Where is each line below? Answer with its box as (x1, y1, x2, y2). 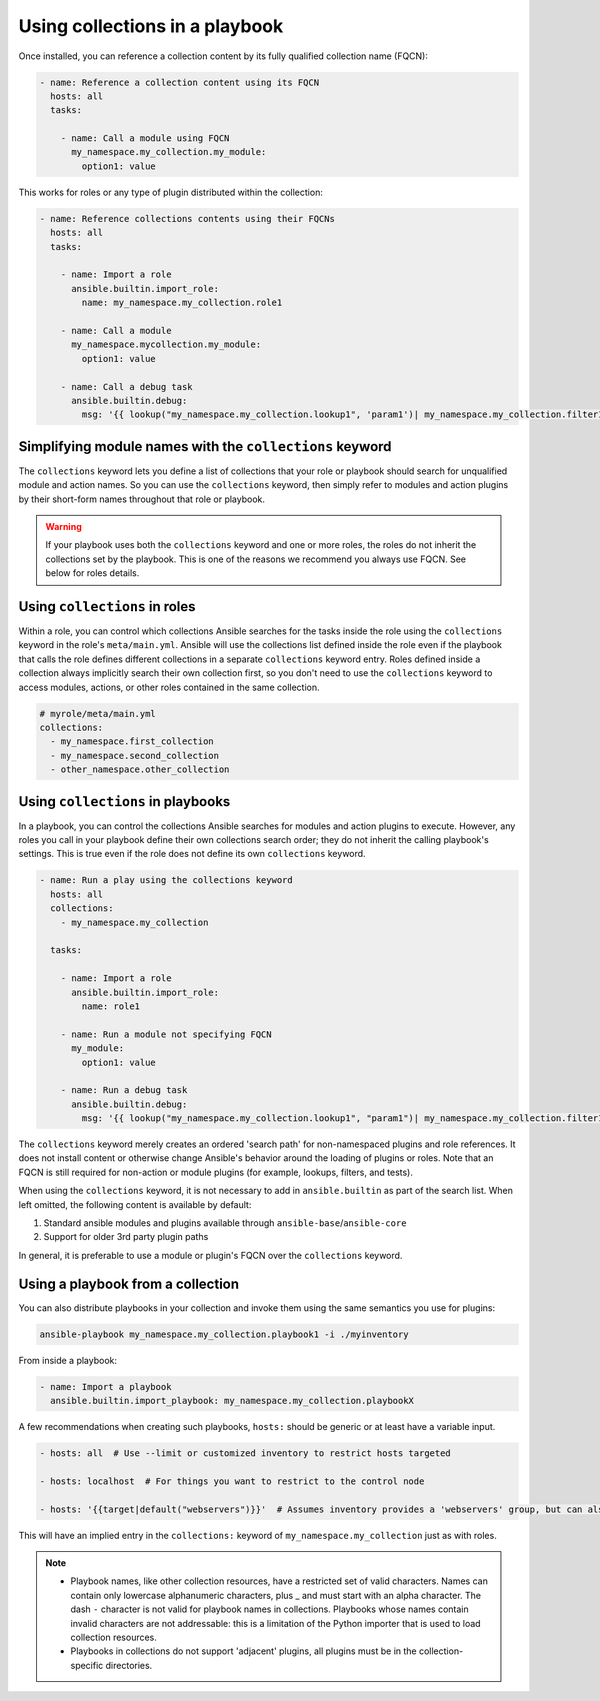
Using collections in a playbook (18, 15, 284, 37)
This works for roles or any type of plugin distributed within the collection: (18, 186, 324, 198)
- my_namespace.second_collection (50, 750, 220, 761)
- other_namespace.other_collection (50, 764, 230, 775)
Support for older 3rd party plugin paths (43, 1231, 209, 1243)
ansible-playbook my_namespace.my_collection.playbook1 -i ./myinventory (39, 1328, 409, 1340)
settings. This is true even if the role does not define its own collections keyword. (18, 848, 366, 860)
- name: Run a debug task (60, 1085, 188, 1096)
